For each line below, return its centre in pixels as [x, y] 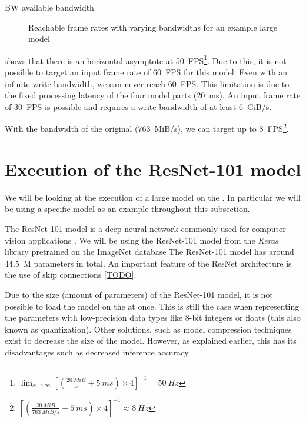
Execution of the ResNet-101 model [153, 169]
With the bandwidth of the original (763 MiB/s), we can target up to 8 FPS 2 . [147, 128]
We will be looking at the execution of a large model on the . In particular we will [153, 197]
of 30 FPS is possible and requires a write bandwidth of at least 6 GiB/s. [138, 106]
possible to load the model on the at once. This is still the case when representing [152, 306]
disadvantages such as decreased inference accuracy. [98, 352]
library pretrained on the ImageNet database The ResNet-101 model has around [149, 252]
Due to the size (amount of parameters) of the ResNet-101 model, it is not [139, 294]
